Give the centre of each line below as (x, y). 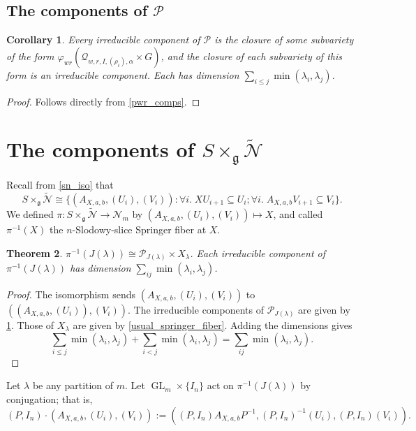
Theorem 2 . (35, 253)
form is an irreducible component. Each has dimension (123, 74)
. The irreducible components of (196, 309)
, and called (298, 214)
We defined (30, 214)
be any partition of (73, 385)
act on (220, 385)
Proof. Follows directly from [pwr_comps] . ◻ (103, 101)
